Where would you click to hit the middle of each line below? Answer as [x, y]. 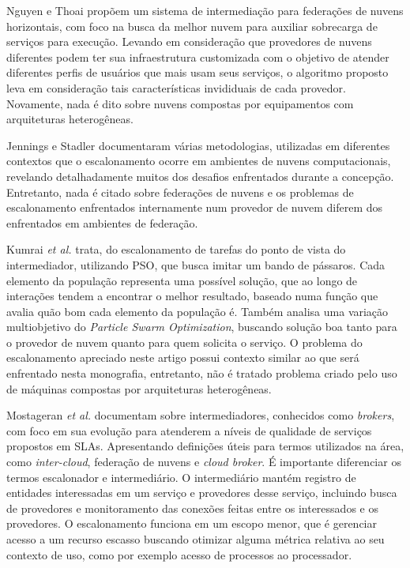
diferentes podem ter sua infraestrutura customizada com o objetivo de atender [198, 56]
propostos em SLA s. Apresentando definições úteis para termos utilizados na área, [205, 446]
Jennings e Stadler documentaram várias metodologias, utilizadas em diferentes [198, 145]
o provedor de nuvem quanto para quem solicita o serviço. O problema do [184, 342]
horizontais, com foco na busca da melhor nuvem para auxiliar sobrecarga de [192, 26]
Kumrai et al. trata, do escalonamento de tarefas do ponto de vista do [176, 249]
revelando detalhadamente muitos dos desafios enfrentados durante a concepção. [200, 176]
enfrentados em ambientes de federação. [102, 222]
